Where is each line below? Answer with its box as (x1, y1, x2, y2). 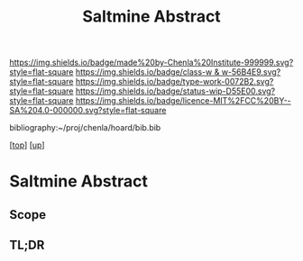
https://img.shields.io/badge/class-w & (75, 67, 220, 77)
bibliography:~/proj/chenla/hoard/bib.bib (9, 122, 161, 133)
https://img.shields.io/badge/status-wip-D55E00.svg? (75, 85, 276, 96)
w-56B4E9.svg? (221, 67, 281, 77)
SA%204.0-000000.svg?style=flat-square (9, 105, 167, 116)
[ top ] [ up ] (9, 139, 45, 150)
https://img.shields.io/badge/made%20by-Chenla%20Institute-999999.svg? (9, 57, 294, 68)
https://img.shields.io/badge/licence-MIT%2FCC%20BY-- (75, 95, 291, 106)
